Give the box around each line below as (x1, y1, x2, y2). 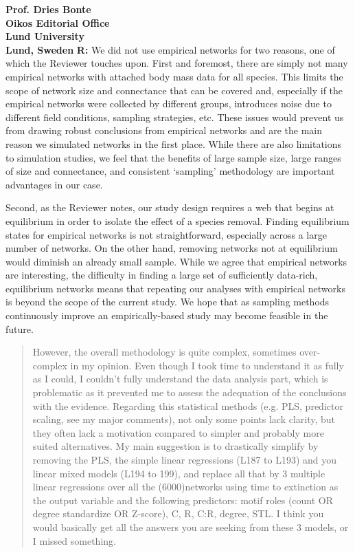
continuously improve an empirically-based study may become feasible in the (5, 308, 328, 323)
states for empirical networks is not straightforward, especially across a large (5, 227, 327, 241)
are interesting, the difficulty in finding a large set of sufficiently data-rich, (5, 268, 318, 282)
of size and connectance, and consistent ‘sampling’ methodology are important (5, 164, 335, 178)
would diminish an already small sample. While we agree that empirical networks (5, 254, 347, 268)
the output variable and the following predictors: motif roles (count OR (32, 492, 334, 507)
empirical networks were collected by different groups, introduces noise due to (5, 96, 332, 111)
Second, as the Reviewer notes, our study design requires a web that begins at (5, 200, 334, 215)
